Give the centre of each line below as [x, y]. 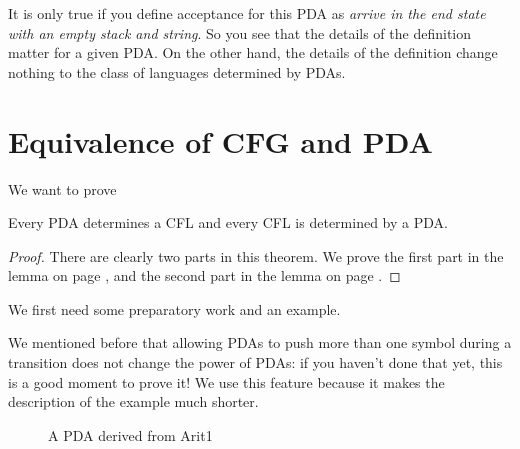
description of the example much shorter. [133, 401]
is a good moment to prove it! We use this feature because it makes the [226, 381]
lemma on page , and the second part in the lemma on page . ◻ [204, 275]
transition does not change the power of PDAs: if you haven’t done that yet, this [255, 362]
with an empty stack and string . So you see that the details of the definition [239, 32]
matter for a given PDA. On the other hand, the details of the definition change [253, 52]
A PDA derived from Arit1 [130, 434]
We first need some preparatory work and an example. [174, 308]
